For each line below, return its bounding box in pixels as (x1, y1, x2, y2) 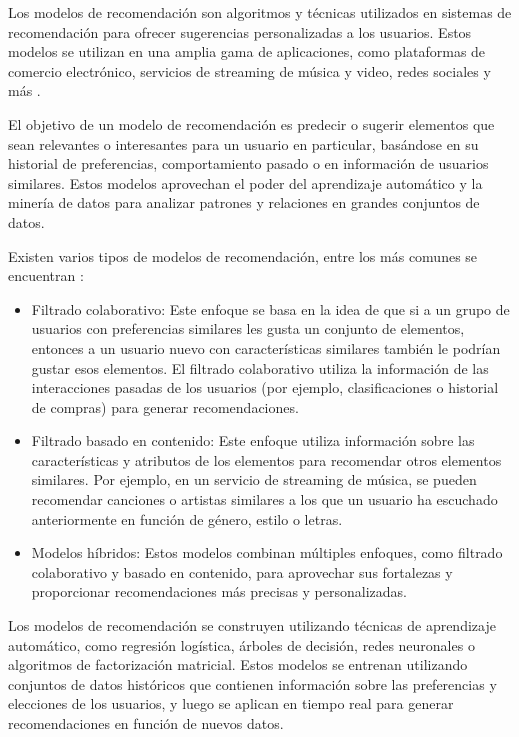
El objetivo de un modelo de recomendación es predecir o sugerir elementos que (8, 113, 495, 134)
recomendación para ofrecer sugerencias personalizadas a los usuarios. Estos (8, 21, 472, 42)
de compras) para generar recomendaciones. (31, 396, 299, 417)
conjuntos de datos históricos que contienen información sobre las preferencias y (8, 673, 497, 694)
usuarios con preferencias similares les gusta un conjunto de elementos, (31, 318, 465, 339)
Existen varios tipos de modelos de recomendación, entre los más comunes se (8, 245, 478, 266)
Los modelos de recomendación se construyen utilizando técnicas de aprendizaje (8, 615, 496, 636)
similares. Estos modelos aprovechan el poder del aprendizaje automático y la (8, 172, 483, 193)
